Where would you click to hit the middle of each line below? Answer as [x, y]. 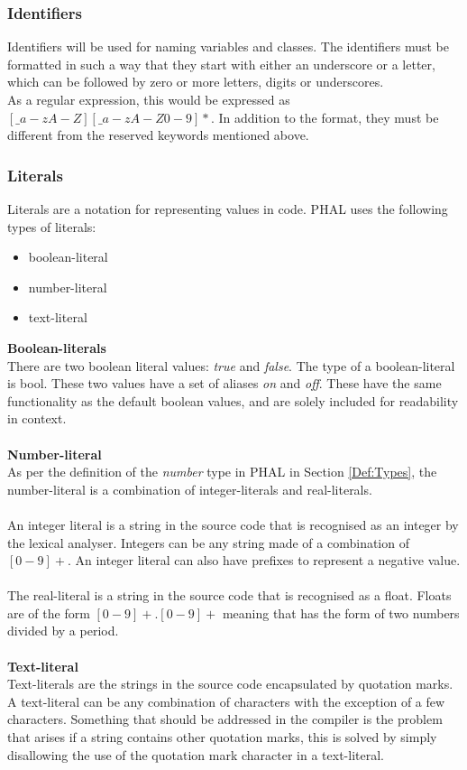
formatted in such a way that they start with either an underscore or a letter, [221, 64]
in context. [37, 418]
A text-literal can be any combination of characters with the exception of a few [226, 701]
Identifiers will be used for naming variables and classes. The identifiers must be [228, 46]
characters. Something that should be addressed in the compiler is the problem [225, 719]
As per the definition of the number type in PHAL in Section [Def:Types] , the [222, 472]
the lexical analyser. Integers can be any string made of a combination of [208, 542]
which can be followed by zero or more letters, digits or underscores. [196, 82]
